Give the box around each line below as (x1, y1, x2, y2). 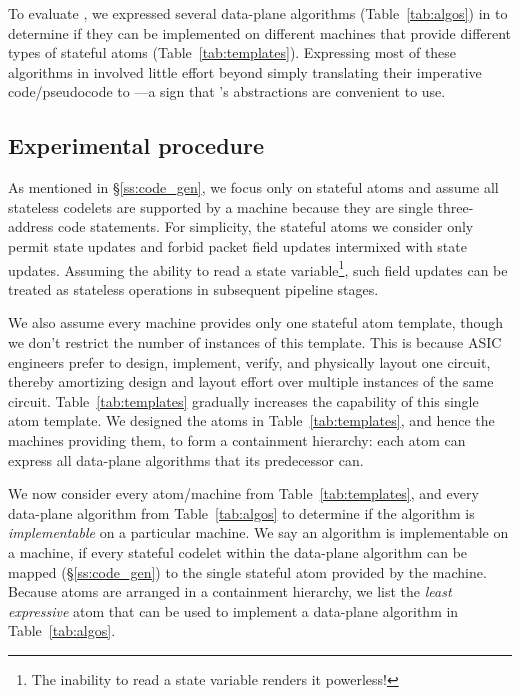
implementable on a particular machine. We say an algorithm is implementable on (8, 522, 509, 543)
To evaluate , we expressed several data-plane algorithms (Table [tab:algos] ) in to (8, 3, 508, 23)
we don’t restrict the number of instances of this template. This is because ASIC (8, 331, 502, 352)
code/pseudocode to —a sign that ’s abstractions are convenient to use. (8, 81, 446, 102)
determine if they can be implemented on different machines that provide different (8, 22, 512, 43)
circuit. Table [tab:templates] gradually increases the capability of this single (8, 390, 479, 411)
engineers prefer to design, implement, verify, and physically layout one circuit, (8, 351, 491, 372)
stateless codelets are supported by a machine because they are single (8, 196, 433, 217)
